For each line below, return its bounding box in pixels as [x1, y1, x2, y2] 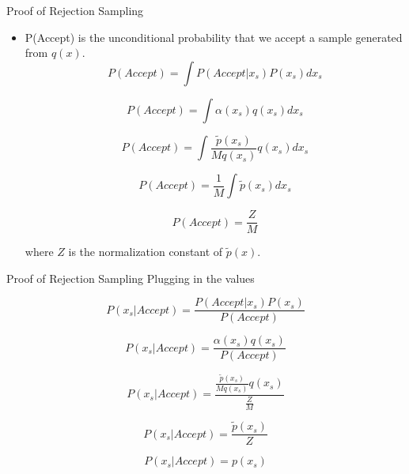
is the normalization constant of [68, 243, 223, 260]
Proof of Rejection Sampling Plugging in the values [6, 269, 255, 286]
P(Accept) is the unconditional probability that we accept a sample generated [25, 28, 403, 45]
